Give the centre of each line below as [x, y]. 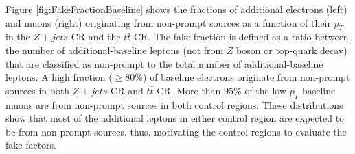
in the [18, 37]
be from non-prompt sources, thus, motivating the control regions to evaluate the [176, 131]
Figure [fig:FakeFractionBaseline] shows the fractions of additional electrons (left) [176, 9]
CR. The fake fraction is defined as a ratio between [241, 37]
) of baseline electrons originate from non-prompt [247, 77]
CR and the [96, 37]
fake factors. [31, 145]
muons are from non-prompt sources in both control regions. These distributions [174, 104]
